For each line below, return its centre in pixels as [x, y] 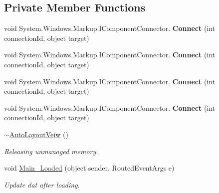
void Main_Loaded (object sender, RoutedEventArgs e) [89, 168]
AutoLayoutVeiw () [39, 134]
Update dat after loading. [42, 184]
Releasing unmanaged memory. [51, 151]
